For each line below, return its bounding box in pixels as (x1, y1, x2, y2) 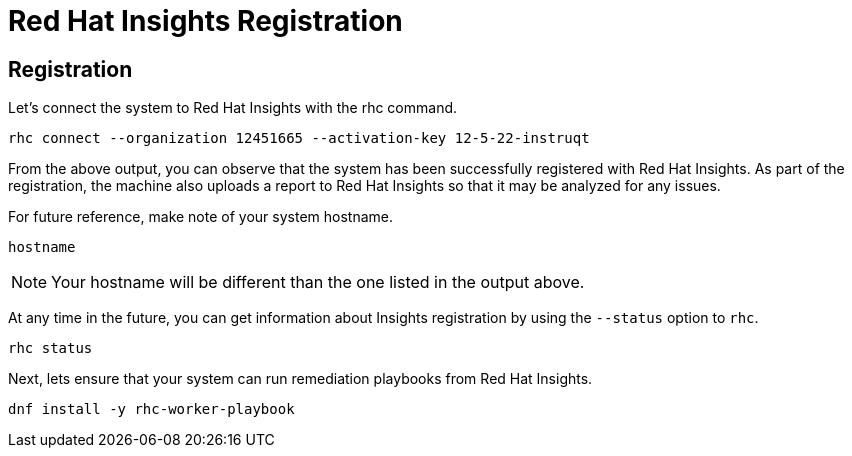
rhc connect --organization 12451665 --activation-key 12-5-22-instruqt (8, 130, 590, 147)
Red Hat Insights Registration (8, 4, 403, 38)
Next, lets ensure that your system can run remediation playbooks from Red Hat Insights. (8, 370, 593, 388)
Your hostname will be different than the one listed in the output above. (51, 272, 585, 293)
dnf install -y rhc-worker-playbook (8, 401, 295, 418)
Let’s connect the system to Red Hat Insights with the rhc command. (8, 99, 458, 117)
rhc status (8, 340, 93, 357)
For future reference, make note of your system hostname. (8, 208, 393, 226)
